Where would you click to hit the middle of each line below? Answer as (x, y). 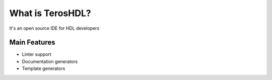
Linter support (37, 54)
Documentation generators (50, 61)
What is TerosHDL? (50, 13)
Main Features (32, 43)
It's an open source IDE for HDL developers (54, 28)
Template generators (44, 68)
